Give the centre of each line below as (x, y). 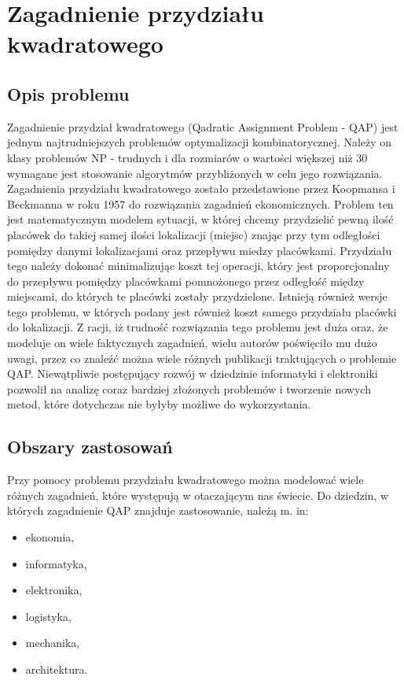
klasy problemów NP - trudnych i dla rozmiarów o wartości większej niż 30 (187, 157)
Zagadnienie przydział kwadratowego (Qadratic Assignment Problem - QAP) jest (203, 126)
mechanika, (53, 643)
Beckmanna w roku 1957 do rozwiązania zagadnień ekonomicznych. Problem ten (200, 203)
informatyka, (56, 563)
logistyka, (48, 616)
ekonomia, (50, 537)
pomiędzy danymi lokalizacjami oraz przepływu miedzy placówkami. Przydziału (200, 250)
